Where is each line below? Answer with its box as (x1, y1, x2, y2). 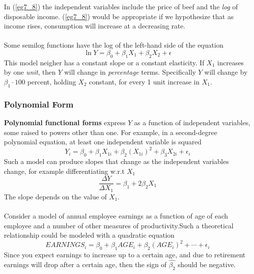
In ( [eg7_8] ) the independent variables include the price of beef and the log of (4, 1, 238, 11)
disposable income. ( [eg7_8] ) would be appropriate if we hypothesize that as (4, 11, 234, 21)
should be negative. (177, 259, 236, 269)
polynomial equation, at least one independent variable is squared (4, 137, 202, 147)
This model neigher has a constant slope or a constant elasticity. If (4, 57, 204, 67)
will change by (204, 67, 248, 77)
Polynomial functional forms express (4, 117, 126, 127)
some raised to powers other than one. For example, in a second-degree (4, 127, 217, 137)
